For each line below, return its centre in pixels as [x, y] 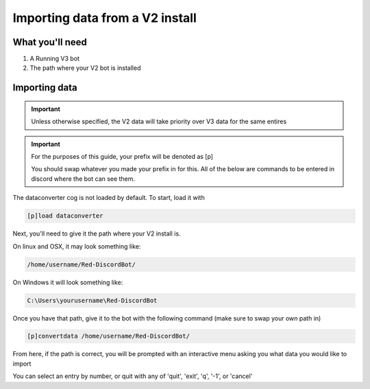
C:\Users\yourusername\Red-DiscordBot [92, 300]
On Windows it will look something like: [68, 282]
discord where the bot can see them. [83, 179]
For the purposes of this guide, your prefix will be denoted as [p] [122, 157]
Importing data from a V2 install [104, 18]
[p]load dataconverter [65, 216]
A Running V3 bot [55, 59]
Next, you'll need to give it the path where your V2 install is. [97, 234]
